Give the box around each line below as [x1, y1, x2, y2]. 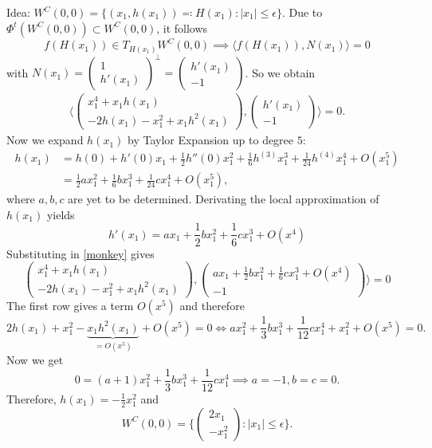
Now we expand [6, 132, 84, 148]
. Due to [281, 4, 323, 20]
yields [46, 206, 75, 222]
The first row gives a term [6, 297, 134, 314]
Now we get [6, 352, 64, 368]
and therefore [179, 297, 245, 314]
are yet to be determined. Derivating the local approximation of [68, 191, 379, 207]
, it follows [156, 19, 208, 36]
